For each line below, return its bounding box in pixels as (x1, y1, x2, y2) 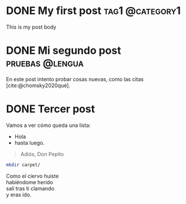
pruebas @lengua (6, 57, 84, 70)
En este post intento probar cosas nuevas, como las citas (6, 75, 144, 82)
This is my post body (6, 23, 57, 30)
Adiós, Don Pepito (20, 150, 64, 157)
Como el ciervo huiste (6, 172, 59, 179)
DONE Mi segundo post (6, 44, 122, 57)
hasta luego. (14, 139, 45, 146)
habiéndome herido (6, 178, 54, 185)
